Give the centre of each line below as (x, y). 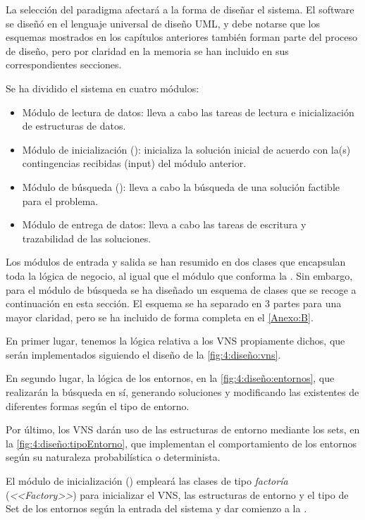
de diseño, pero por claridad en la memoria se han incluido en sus (147, 50)
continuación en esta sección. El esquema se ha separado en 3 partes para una (174, 303)
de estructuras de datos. (74, 126)
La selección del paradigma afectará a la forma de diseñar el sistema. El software (180, 9)
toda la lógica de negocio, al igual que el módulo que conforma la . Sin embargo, (179, 275)
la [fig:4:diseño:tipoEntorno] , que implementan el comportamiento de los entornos (181, 443)
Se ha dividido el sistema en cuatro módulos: (103, 88)
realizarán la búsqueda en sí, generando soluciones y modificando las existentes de (182, 392)
